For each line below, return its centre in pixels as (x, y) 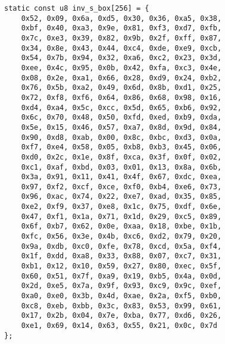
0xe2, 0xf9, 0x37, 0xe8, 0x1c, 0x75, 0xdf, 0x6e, (121, 207)
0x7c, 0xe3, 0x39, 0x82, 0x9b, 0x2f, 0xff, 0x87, (121, 38)
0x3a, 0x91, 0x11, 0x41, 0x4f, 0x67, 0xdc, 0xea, (121, 177)
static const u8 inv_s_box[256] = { (77, 8)
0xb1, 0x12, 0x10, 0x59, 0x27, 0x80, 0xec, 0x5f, (121, 266)
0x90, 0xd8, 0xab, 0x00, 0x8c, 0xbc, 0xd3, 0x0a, (121, 137)
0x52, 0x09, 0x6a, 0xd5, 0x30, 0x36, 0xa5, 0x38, (121, 18)
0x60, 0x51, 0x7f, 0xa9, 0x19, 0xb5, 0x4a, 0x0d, (121, 276)
